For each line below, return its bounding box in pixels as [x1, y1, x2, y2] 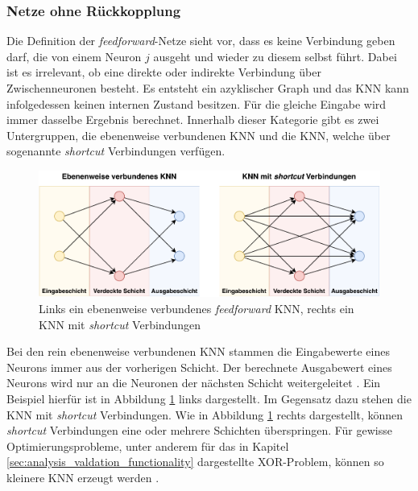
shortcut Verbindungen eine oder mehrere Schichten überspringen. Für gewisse [6, 422, 392, 439]
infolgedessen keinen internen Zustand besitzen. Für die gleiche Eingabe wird [6, 95, 387, 112]
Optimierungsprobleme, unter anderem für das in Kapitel [6, 437, 289, 454]
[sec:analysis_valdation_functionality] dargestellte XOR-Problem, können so [6, 453, 384, 470]
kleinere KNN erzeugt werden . [6, 468, 159, 485]
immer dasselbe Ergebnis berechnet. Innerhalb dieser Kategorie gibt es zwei [6, 111, 379, 128]
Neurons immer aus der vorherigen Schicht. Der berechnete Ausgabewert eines [6, 358, 392, 375]
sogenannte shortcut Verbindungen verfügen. [6, 142, 226, 159]
